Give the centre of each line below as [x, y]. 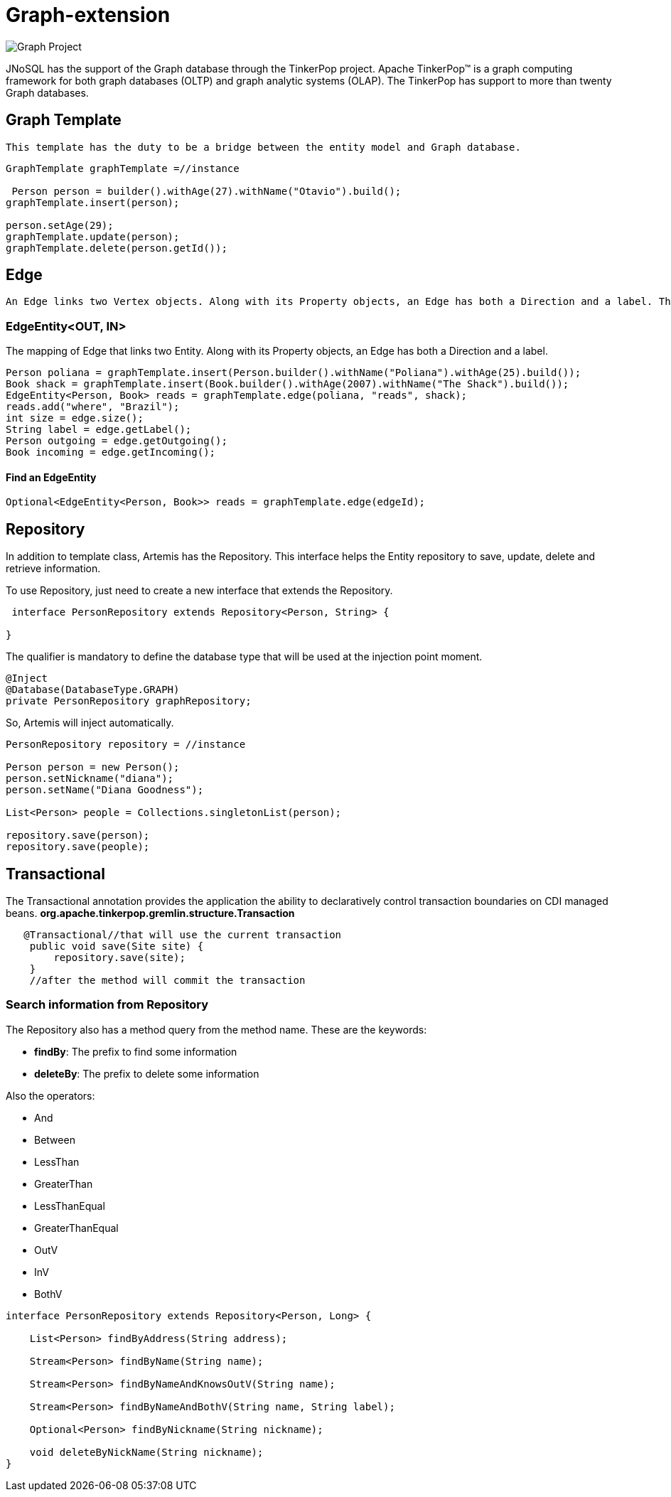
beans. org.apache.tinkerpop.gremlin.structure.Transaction [150, 913]
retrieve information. [53, 569]
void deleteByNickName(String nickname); [146, 1452]
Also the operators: [50, 1095]
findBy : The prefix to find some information [136, 1051]
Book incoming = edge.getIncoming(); [111, 452]
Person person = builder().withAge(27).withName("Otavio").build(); [206, 191]
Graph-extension [88, 15]
